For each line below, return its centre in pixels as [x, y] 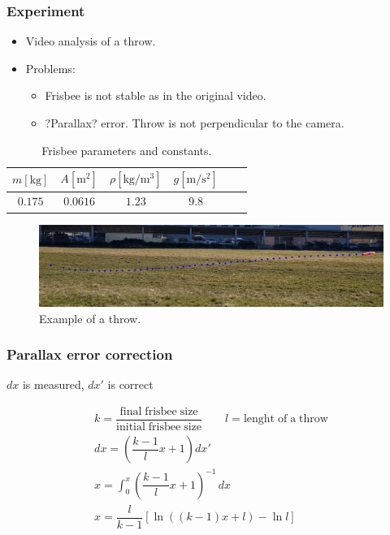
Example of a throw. [90, 318]
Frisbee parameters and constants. [127, 150]
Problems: [50, 68]
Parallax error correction [90, 354]
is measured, [53, 384]
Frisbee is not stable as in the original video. [156, 95]
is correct [130, 384]
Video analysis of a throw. [91, 41]
